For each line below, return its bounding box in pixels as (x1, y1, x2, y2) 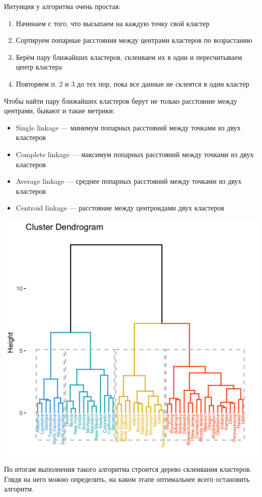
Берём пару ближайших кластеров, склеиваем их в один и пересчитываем (16, 51, 242, 62)
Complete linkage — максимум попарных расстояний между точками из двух (16, 149, 254, 159)
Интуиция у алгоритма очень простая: (4, 1, 121, 11)
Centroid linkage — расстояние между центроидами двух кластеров (16, 202, 224, 213)
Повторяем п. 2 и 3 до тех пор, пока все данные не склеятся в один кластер (16, 78, 249, 89)
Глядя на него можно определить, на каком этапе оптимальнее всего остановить (4, 473, 250, 484)
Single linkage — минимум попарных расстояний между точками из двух (16, 122, 241, 132)
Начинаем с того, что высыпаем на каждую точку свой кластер (16, 18, 210, 28)
